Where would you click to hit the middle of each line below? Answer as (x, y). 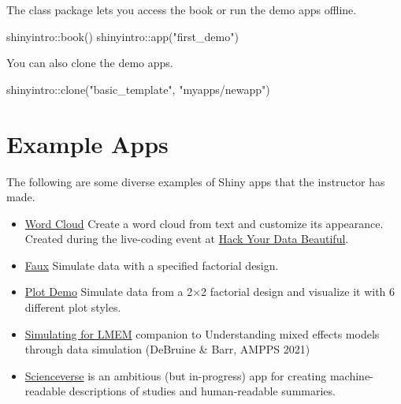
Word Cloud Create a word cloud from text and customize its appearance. (204, 223)
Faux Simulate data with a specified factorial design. (152, 265)
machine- (351, 375)
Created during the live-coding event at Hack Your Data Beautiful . (187, 239)
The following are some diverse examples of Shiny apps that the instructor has (196, 181)
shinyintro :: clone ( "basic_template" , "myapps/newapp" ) (138, 89)
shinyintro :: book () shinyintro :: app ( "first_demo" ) (123, 36)
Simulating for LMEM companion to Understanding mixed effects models (202, 333)
